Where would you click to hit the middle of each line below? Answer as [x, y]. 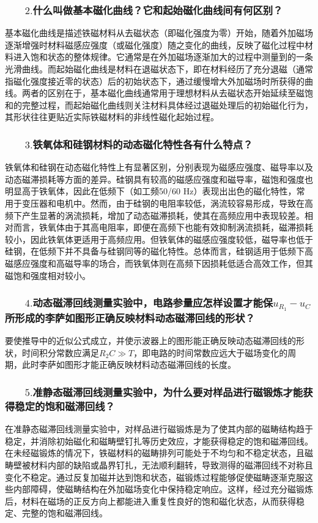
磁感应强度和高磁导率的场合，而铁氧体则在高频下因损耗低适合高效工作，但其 [159, 263]
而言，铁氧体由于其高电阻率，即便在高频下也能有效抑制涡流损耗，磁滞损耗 [163, 227]
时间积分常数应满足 [60, 352]
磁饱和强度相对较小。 [48, 275]
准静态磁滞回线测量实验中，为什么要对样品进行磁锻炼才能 [168, 391]
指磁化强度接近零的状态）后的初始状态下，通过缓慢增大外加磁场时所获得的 [155, 81]
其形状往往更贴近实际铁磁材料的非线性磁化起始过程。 [112, 117]
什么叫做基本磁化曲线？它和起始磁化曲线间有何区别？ [158, 10]
